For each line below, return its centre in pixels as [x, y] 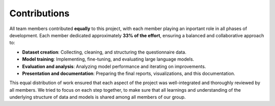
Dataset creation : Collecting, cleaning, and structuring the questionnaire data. [104, 52]
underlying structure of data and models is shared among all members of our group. [98, 97]
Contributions [39, 13]
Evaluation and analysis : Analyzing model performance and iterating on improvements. [114, 66]
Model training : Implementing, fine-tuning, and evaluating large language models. [108, 59]
